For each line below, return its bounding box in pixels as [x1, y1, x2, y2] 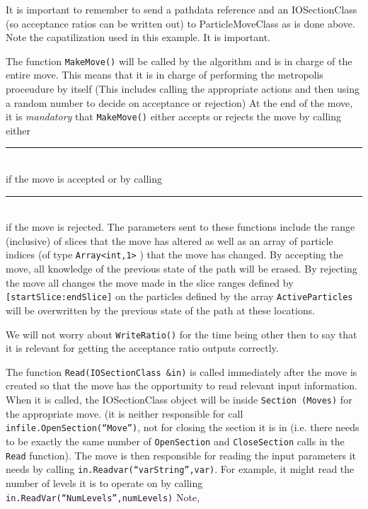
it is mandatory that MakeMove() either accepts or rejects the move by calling [6, 109, 341, 124]
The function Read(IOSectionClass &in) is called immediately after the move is [6, 364, 357, 379]
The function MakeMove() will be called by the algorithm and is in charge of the [6, 53, 352, 68]
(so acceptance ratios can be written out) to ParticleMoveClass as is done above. [6, 16, 355, 30]
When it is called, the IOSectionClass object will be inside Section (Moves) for [6, 392, 352, 407]
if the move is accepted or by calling [6, 171, 162, 186]
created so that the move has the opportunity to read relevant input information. [6, 378, 357, 393]
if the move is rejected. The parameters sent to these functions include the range [6, 219, 355, 234]
